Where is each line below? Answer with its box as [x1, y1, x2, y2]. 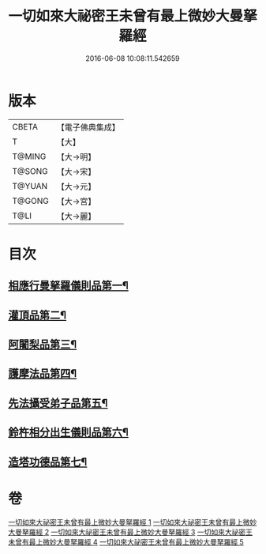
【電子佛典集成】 [56, 122, 120, 133]
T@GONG [12, 195, 49, 206]
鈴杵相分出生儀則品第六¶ [8, 426, 129, 439]
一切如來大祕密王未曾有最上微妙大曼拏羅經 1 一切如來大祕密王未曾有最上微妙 [8, 517, 257, 526]
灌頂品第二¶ [8, 308, 67, 322]
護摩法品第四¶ [8, 367, 77, 380]
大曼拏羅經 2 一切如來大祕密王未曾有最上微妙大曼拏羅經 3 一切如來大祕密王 [8, 527, 253, 537]
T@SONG [12, 165, 49, 176]
